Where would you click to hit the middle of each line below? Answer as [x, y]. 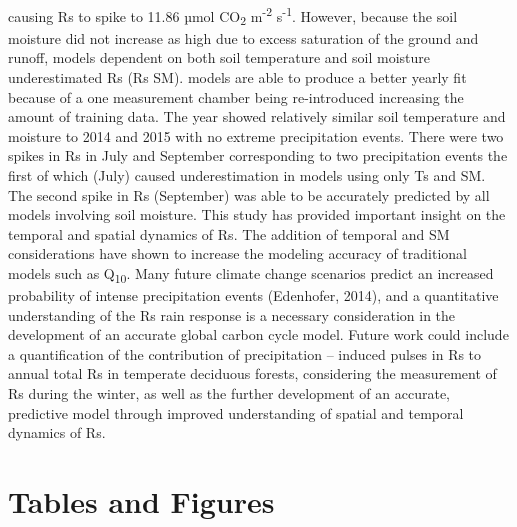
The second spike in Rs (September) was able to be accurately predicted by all [249, 194]
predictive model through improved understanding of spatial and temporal [236, 412]
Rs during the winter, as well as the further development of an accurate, [229, 393]
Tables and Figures [141, 500]
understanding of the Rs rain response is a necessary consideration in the [232, 314]
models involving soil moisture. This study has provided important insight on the [257, 214]
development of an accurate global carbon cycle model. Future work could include [258, 334]
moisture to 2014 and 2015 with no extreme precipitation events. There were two [256, 135]
